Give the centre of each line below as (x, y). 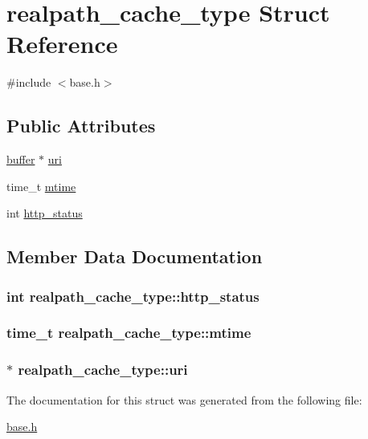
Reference (62, 44)
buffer (21, 159)
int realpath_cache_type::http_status (133, 296)
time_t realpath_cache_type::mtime (129, 333)
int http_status (45, 213)
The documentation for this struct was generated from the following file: (184, 399)
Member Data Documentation (135, 256)
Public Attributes (81, 126)
